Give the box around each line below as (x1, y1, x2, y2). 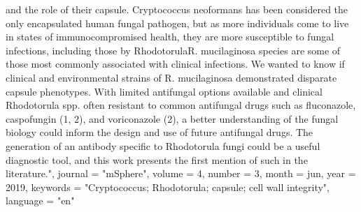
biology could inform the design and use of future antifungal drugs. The (6, 125, 313, 139)
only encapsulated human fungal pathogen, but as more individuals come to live (6, 15, 349, 30)
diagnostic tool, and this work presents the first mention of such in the (6, 152, 308, 167)
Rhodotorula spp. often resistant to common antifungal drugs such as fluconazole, (6, 98, 356, 112)
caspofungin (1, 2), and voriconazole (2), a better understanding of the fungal (6, 111, 339, 126)
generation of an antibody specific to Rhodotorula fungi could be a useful (6, 138, 320, 153)
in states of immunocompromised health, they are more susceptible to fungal (6, 29, 334, 44)
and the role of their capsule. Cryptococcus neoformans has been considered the (6, 2, 348, 16)
